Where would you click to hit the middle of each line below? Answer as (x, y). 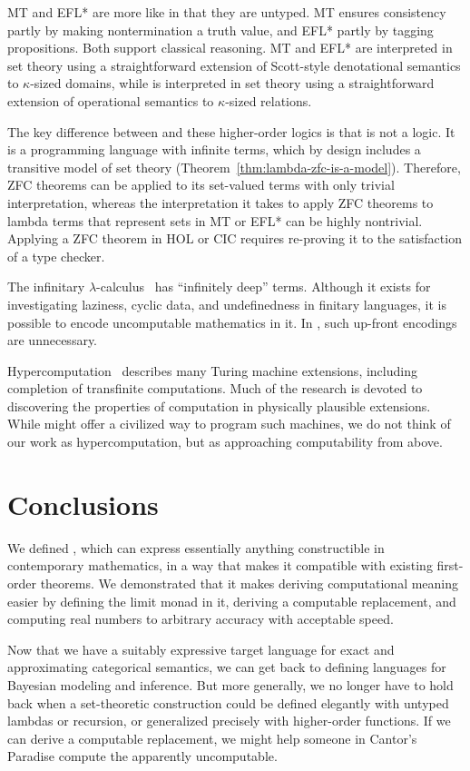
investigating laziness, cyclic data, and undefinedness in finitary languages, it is (227, 304)
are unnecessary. (53, 340)
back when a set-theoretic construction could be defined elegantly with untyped (228, 702)
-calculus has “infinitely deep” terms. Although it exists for (264, 287)
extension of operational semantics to (111, 100)
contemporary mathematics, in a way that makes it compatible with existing (220, 565)
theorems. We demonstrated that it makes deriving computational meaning (250, 583)
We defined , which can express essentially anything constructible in (196, 547)
